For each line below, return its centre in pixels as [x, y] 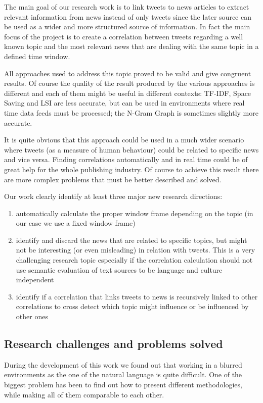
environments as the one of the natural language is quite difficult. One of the [123, 374]
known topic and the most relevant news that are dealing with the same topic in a [131, 46]
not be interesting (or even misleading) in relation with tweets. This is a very [136, 250]
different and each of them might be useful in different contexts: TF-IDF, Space [128, 93]
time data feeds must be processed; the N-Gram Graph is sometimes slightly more [131, 112]
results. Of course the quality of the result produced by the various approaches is [129, 83]
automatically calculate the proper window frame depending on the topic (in [135, 213]
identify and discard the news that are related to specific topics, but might [131, 240]
